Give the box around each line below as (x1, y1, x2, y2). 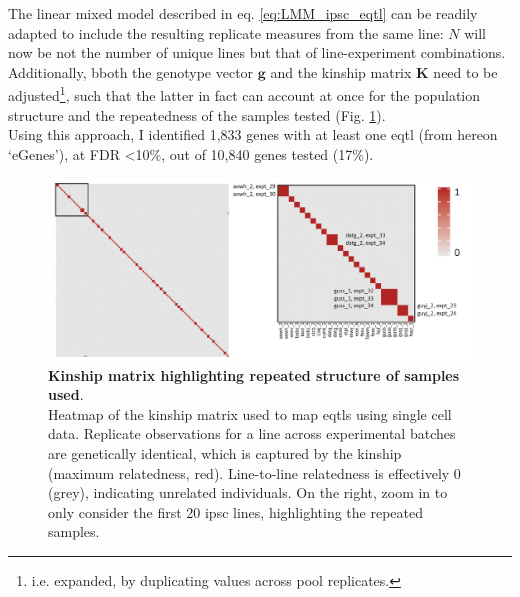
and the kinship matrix (270, 61, 412, 82)
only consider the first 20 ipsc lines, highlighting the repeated (48, 501, 423, 522)
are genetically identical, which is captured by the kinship (48, 442, 402, 463)
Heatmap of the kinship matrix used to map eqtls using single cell (48, 403, 452, 424)
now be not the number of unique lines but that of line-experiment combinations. (8, 42, 506, 63)
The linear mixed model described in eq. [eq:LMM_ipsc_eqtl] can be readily (8, 3, 478, 23)
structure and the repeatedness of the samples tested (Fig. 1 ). (8, 104, 386, 125)
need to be (433, 61, 498, 82)
